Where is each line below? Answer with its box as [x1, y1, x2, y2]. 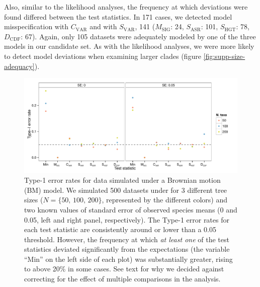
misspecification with [4, 21, 69, 32]
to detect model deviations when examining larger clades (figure [4, 50, 201, 61]
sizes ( [24, 194, 43, 205]
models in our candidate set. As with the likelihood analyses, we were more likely [4, 41, 254, 51]
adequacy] [4, 60, 35, 71]
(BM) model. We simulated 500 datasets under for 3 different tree [24, 184, 227, 195]
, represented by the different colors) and [102, 194, 228, 205]
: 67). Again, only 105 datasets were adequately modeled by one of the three [21, 31, 256, 41]
